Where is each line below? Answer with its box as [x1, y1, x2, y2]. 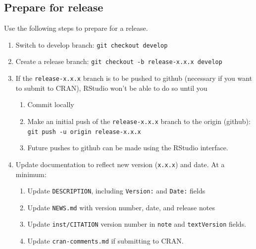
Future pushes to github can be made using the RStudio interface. [27, 142, 228, 153]
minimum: [15, 169, 47, 179]
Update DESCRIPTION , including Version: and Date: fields [27, 186, 205, 196]
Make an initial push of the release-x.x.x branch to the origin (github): [27, 116, 251, 126]
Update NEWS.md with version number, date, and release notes [27, 202, 215, 212]
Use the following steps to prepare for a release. [4, 23, 148, 33]
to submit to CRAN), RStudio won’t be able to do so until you [15, 82, 207, 93]
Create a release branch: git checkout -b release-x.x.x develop [15, 56, 222, 66]
